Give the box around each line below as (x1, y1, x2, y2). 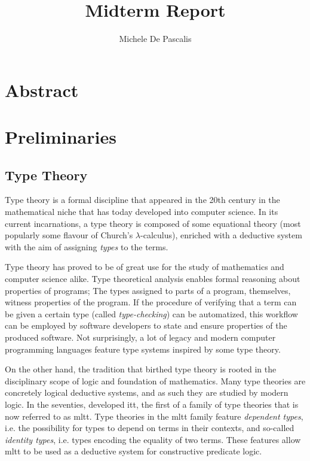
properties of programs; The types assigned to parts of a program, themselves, (5, 284, 291, 296)
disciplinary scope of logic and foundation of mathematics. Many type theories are (5, 374, 306, 387)
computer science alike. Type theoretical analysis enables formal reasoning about (5, 272, 300, 285)
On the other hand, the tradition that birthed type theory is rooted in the (5, 363, 277, 375)
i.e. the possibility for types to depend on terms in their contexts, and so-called (5, 421, 294, 434)
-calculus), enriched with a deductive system (140, 229, 302, 241)
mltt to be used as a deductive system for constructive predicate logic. (5, 445, 262, 457)
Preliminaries (5, 125, 116, 149)
